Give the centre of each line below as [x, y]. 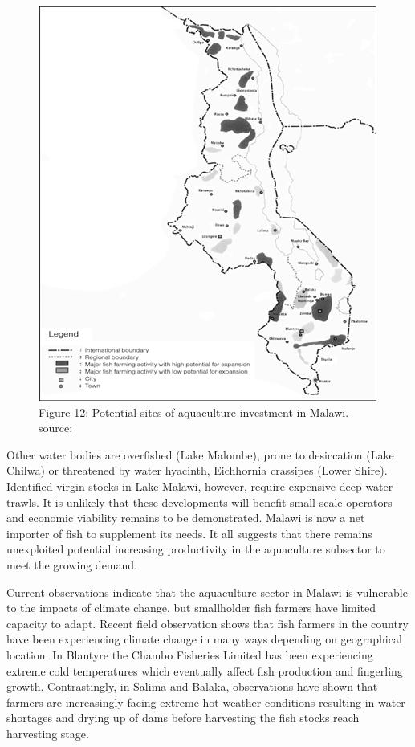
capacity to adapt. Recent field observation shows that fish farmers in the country [207, 623]
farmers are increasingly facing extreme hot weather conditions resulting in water [206, 702]
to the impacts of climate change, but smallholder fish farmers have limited [191, 608]
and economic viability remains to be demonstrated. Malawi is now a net [186, 518]
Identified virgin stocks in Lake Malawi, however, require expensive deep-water [200, 486]
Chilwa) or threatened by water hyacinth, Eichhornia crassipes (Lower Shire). [197, 470]
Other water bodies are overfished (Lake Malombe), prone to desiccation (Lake [200, 454]
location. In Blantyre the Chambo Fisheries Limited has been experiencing [190, 654]
